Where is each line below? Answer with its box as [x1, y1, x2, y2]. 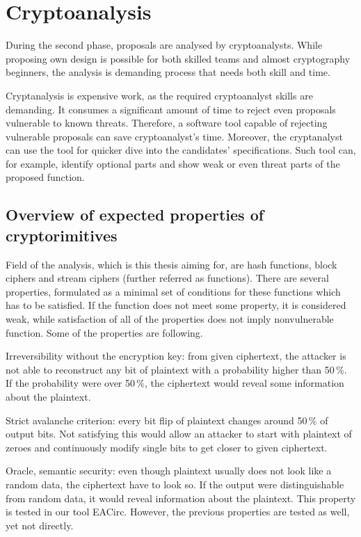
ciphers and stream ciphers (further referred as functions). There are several [6, 271, 329, 285]
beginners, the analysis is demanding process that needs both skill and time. [6, 65, 330, 79]
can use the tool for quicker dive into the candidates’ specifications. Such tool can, [6, 143, 356, 157]
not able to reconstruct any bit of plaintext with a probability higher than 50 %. [6, 362, 347, 376]
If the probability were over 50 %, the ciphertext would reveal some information [6, 376, 344, 390]
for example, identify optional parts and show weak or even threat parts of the [6, 156, 340, 170]
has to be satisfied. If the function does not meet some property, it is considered [6, 298, 346, 312]
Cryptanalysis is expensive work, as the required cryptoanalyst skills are [6, 88, 313, 102]
